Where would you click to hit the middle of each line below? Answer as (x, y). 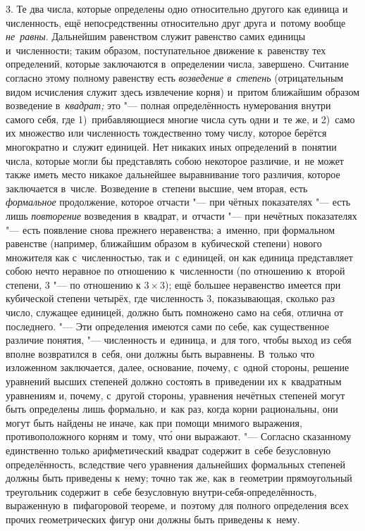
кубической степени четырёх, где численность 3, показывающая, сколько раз (171, 298)
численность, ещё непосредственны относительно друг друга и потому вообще (176, 22)
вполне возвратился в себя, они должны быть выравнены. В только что (160, 353)
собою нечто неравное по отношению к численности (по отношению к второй (175, 271)
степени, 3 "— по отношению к (73, 284)
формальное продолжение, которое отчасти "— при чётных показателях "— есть (178, 202)
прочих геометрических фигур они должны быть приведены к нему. (153, 519)
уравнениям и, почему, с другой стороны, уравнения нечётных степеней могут (175, 395)
